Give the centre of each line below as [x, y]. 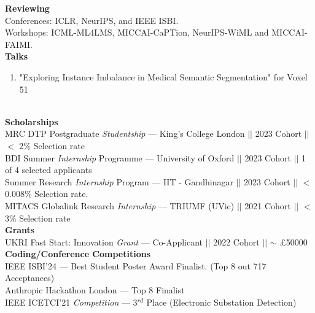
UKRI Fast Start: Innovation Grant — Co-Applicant [104, 242]
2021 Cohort [268, 205]
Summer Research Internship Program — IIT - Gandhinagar [119, 181]
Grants [20, 230]
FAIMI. [19, 44]
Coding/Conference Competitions [78, 254]
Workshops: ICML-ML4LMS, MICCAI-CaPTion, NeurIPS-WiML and [137, 32]
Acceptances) [30, 278]
